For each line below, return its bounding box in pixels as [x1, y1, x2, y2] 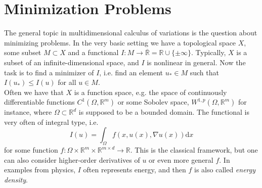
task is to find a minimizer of [4, 67, 94, 77]
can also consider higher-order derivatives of [4, 154, 140, 165]
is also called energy [194, 164, 256, 175]
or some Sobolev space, [117, 97, 189, 107]
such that [190, 67, 219, 77]
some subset [4, 47, 41, 58]
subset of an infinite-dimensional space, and [4, 57, 139, 67]
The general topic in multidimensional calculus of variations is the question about [4, 27, 257, 38]
